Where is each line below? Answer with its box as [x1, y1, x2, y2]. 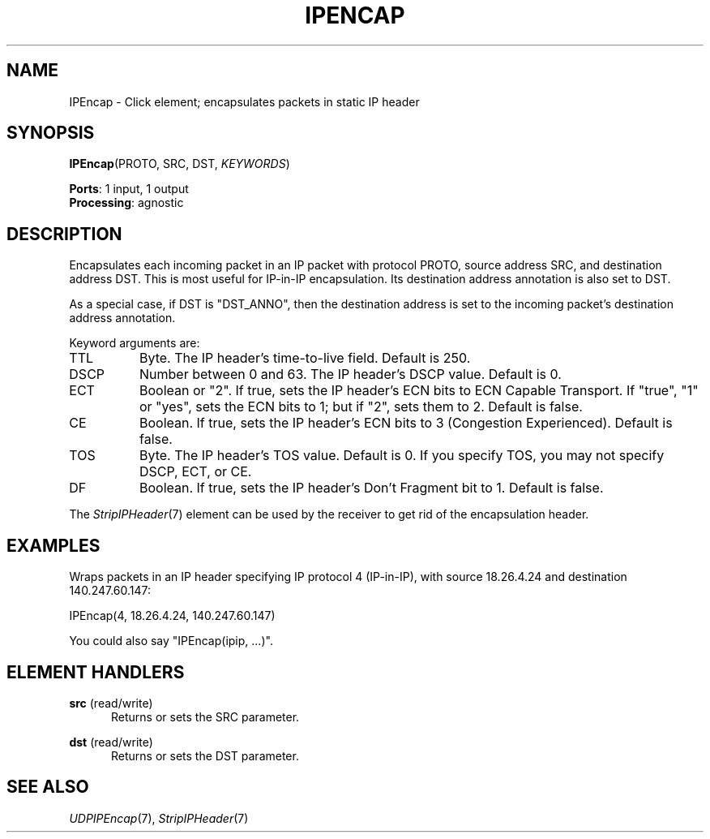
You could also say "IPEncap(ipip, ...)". [69, 634, 273, 648]
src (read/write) [69, 695, 153, 710]
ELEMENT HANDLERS [6, 661, 185, 682]
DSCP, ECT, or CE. [139, 463, 252, 480]
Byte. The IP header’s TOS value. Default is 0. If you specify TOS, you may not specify [139, 447, 665, 464]
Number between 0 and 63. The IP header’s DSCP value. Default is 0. [139, 366, 562, 383]
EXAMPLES [6, 535, 101, 556]
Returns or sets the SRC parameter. [111, 709, 300, 724]
